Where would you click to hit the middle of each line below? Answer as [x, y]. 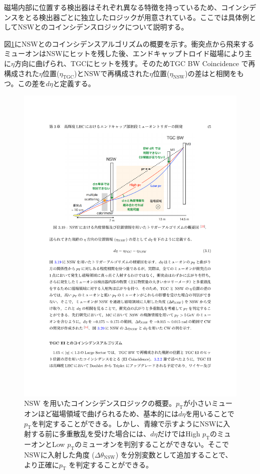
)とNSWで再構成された [112, 73]
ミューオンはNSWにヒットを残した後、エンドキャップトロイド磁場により [124, 53]
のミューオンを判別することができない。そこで [152, 444]
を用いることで [210, 414]
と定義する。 [74, 83]
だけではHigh [179, 434]
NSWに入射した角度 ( [59, 455]
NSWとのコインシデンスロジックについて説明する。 [103, 27]
